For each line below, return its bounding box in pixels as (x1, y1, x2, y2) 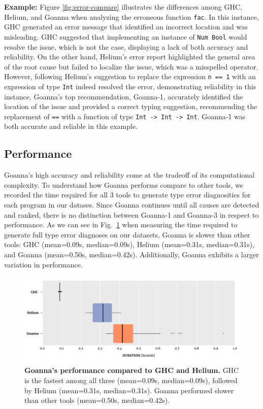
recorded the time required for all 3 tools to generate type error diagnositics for (4, 189, 251, 200)
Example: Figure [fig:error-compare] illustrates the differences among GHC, (4, 2, 242, 12)
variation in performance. (4, 259, 83, 269)
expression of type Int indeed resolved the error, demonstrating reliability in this (4, 81, 256, 91)
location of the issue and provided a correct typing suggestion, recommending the (4, 101, 257, 112)
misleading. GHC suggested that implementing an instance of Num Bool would (4, 31, 247, 42)
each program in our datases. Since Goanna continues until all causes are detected (4, 199, 259, 210)
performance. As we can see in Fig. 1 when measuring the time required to (4, 219, 238, 230)
